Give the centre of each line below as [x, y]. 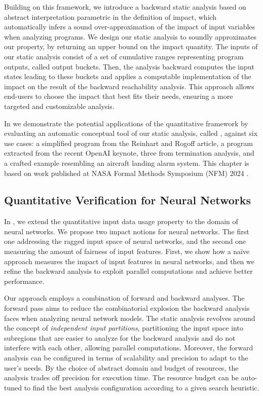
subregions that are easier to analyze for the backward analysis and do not [120, 337]
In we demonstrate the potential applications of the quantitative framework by [126, 123]
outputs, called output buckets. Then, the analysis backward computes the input [129, 66]
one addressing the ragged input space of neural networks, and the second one [125, 241]
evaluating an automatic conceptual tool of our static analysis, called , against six [131, 133]
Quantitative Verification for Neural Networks [128, 200]
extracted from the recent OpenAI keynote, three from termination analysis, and [129, 153]
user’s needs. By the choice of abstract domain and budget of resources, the [121, 367]
